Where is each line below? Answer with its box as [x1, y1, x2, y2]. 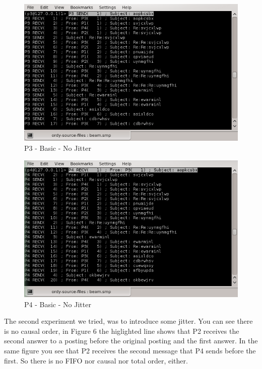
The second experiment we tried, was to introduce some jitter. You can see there [4, 316, 253, 326]
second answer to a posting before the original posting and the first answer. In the [4, 335, 258, 346]
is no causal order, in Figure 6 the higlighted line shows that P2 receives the [4, 325, 239, 336]
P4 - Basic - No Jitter [24, 299, 91, 309]
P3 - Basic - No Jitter [24, 143, 91, 153]
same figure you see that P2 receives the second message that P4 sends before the [4, 345, 256, 355]
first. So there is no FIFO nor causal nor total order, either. [4, 355, 188, 365]
